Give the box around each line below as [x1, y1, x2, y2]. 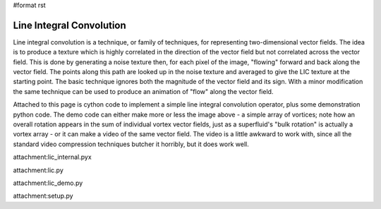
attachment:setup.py [13, 191, 73, 201]
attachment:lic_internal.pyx [13, 153, 92, 162]
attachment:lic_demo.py [13, 179, 83, 187]
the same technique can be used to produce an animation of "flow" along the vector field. [13, 87, 274, 95]
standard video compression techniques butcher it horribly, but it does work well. [13, 140, 250, 148]
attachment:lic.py [13, 166, 64, 174]
